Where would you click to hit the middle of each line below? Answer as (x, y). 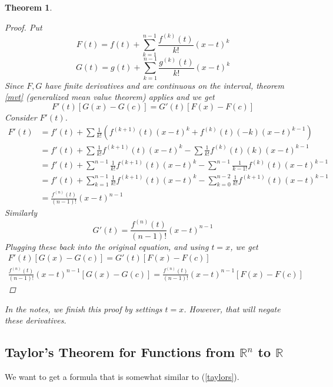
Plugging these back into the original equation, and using (107, 246)
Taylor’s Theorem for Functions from (120, 352)
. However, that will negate (232, 308)
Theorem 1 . (29, 7)
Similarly (21, 213)
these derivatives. (36, 320)
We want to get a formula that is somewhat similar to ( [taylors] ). (122, 377)
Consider (21, 117)
